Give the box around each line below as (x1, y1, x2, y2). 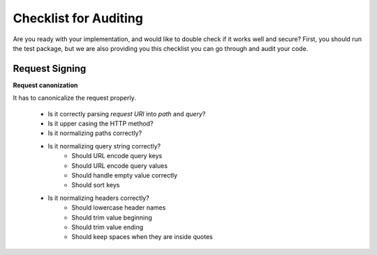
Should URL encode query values (71, 161, 168, 170)
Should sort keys (71, 181, 120, 190)
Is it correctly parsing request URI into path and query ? (47, 109, 206, 118)
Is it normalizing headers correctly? (47, 194, 149, 202)
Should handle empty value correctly (71, 171, 178, 179)
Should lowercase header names (71, 203, 166, 212)
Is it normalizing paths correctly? (47, 129, 142, 137)
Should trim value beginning (71, 213, 153, 222)
